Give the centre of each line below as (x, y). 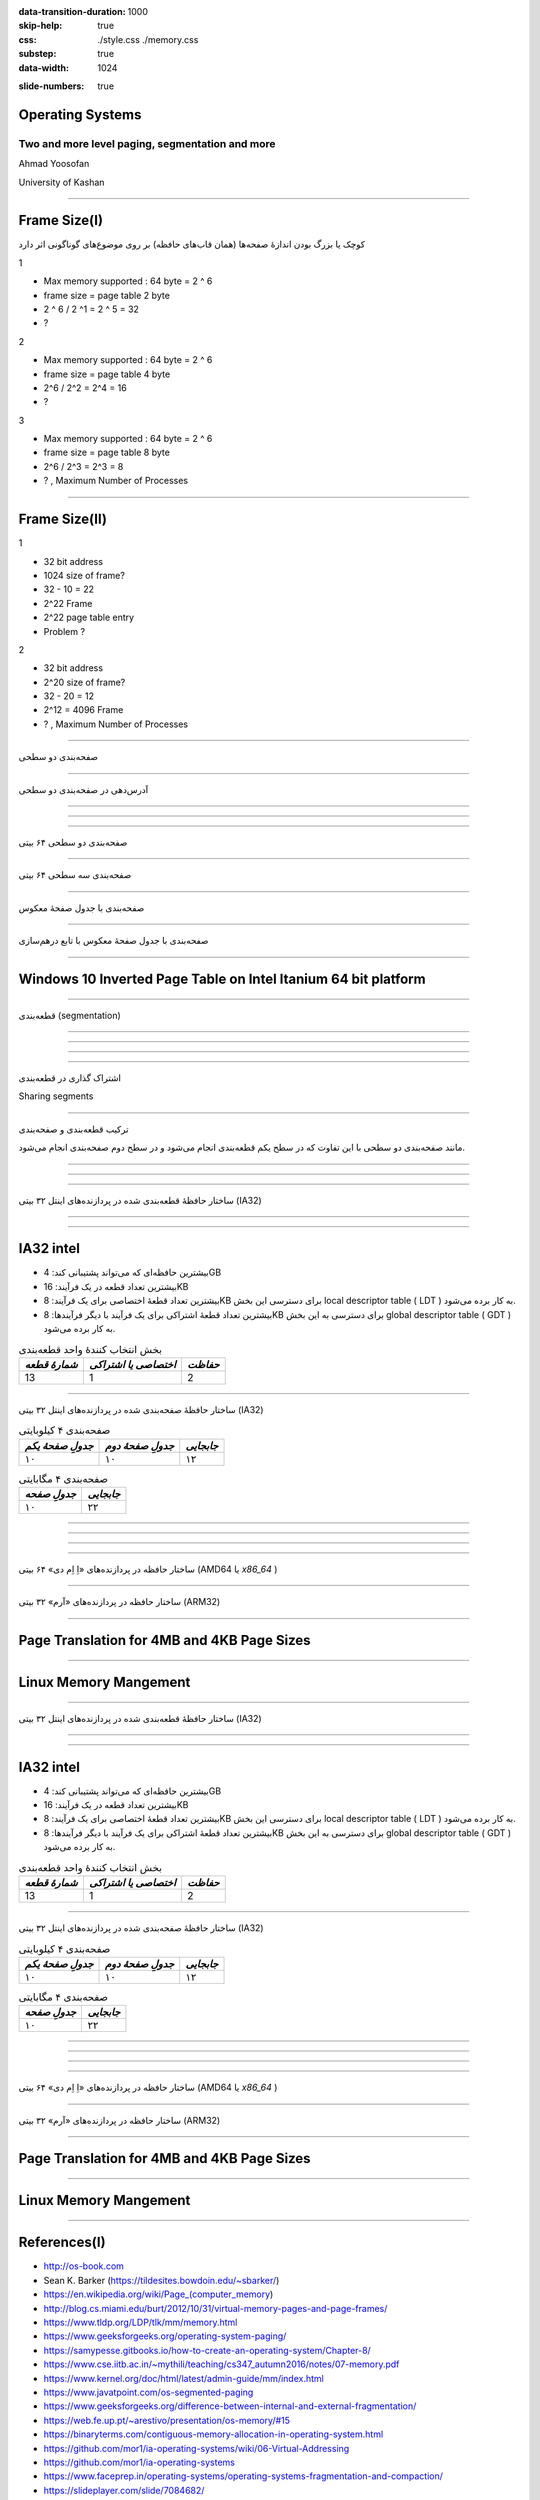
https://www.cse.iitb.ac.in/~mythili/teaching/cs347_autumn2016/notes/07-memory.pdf (221, 2364)
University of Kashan (61, 182)
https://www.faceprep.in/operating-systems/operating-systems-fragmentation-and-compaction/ (243, 2476)
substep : (37, 54)
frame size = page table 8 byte (106, 452)
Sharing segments (56, 1096)
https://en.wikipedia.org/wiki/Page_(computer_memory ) (158, 2294)
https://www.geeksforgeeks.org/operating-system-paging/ (165, 2336)
